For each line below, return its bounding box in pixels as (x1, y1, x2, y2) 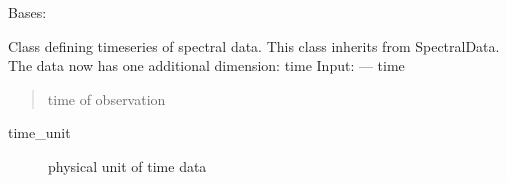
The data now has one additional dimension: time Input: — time (8, 55, 405, 76)
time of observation (47, 88, 166, 109)
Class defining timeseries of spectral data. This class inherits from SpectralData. (8, 35, 500, 56)
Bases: (8, 2, 47, 22)
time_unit (8, 122, 71, 143)
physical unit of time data (48, 155, 207, 176)
